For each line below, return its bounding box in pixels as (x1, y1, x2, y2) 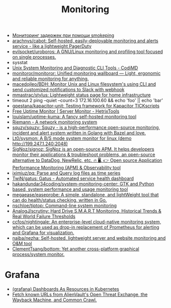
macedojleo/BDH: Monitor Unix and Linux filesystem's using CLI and (12, 81, 156, 87)
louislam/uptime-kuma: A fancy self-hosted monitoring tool (12, 114, 136, 120)
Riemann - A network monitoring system (12, 119, 97, 125)
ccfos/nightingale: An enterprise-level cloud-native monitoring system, (12, 219, 161, 225)
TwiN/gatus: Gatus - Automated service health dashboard (12, 175, 134, 182)
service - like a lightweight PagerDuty (12, 43, 92, 49)
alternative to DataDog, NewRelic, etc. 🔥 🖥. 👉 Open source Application (12, 157, 163, 164)
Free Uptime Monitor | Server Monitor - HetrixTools (12, 108, 119, 114)
